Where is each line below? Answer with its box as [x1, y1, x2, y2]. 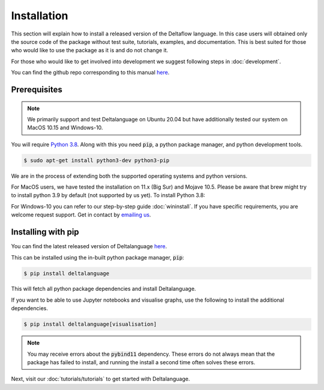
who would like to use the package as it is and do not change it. [11, 47, 169, 54]
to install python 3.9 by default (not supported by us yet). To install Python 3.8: [11, 192, 205, 199]
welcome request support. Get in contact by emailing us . [11, 211, 151, 219]
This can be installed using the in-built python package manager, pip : [11, 254, 184, 261]
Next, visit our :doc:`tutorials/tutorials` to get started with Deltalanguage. [11, 376, 190, 383]
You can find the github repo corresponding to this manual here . [11, 69, 170, 76]
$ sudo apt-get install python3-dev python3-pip [23, 157, 170, 163]
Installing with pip [11, 227, 79, 237]
